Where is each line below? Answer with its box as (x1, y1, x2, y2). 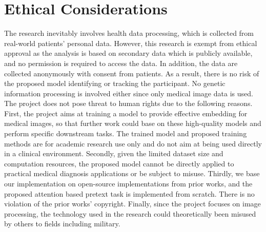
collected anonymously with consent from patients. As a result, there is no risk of (4, 68, 259, 78)
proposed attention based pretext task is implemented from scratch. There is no (4, 188, 255, 199)
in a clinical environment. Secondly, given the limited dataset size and (4, 148, 223, 159)
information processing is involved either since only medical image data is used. (4, 88, 253, 98)
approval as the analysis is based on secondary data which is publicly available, (4, 48, 253, 58)
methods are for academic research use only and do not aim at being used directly (4, 138, 262, 149)
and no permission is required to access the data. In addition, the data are (4, 57, 238, 68)
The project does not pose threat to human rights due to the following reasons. (4, 98, 253, 109)
